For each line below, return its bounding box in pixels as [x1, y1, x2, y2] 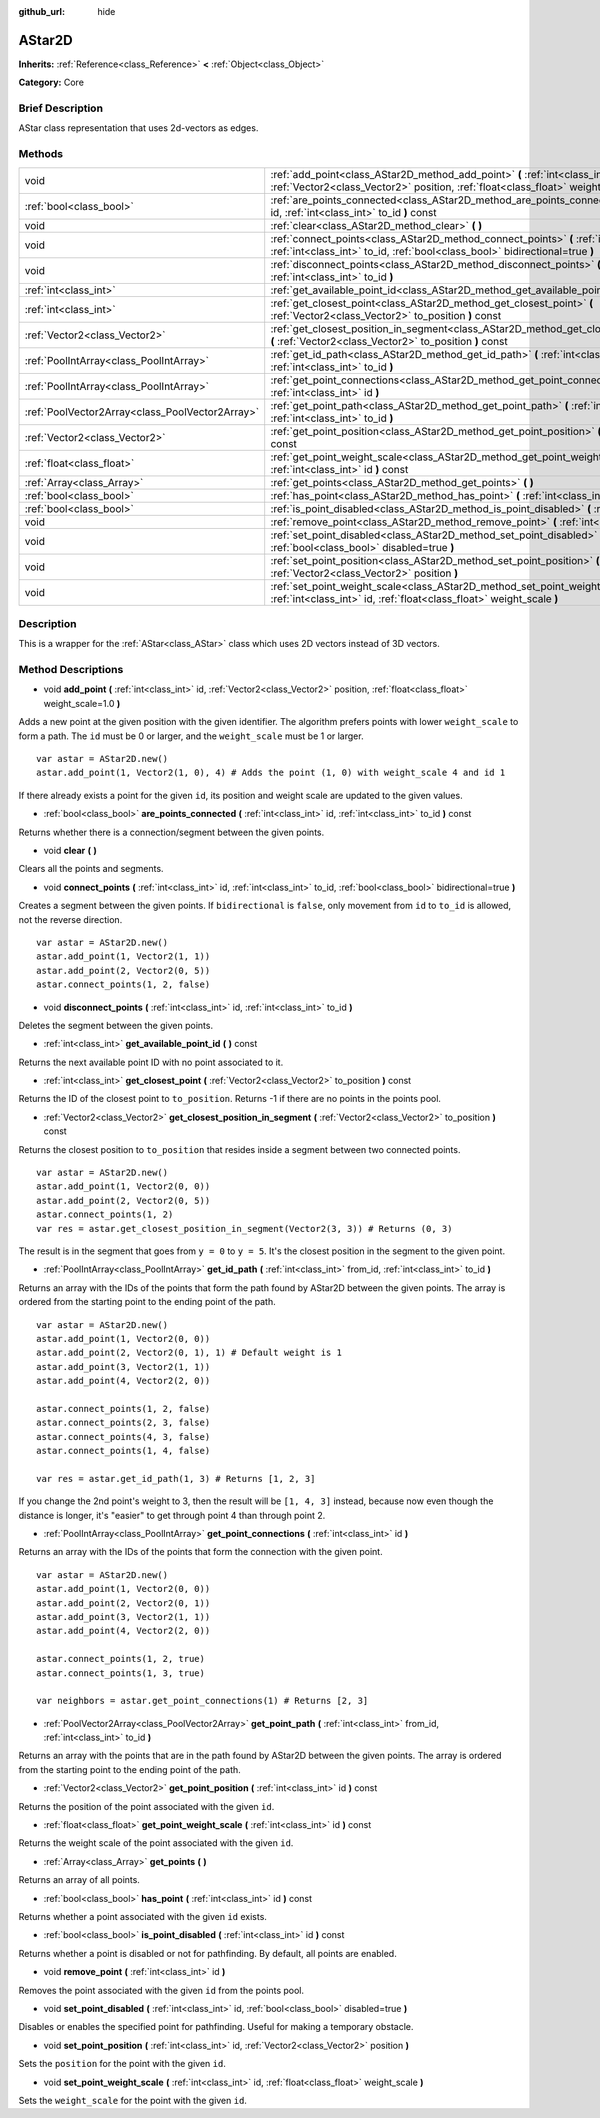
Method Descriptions [18, 663, 124, 677]
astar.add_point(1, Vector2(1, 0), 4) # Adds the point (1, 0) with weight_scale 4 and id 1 [36, 767, 506, 779]
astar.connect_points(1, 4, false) [36, 1445, 211, 1457]
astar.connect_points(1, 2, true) [36, 1653, 205, 1665]
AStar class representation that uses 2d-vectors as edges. [18, 122, 259, 134]
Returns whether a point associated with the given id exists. [18, 1910, 267, 1922]
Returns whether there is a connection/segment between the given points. [18, 826, 325, 838]
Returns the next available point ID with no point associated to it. [18, 1056, 284, 1068]
